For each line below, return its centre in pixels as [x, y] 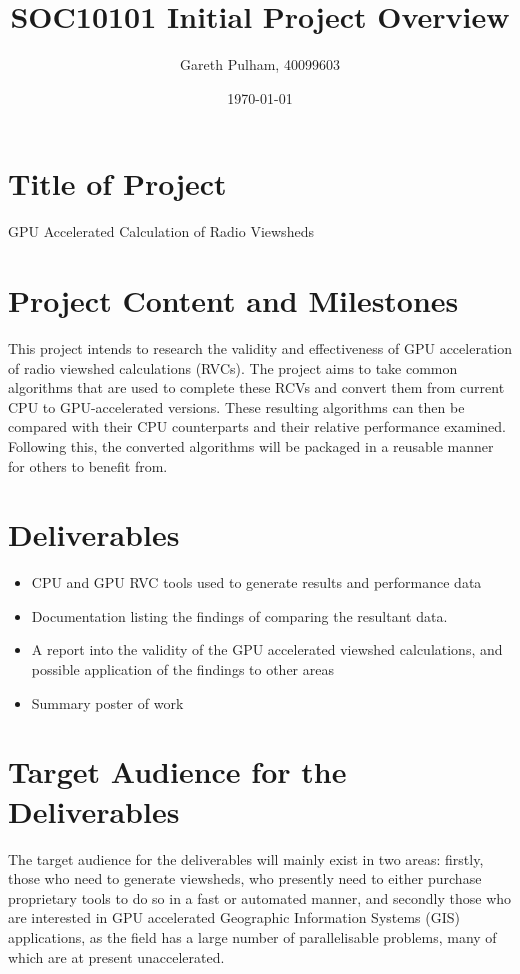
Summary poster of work [107, 702]
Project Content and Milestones [233, 300]
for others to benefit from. [88, 465]
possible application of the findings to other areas [182, 669]
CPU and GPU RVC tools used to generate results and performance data [256, 582]
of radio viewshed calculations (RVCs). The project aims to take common [233, 367]
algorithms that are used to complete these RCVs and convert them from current [256, 387]
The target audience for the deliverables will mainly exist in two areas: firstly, [246, 858]
